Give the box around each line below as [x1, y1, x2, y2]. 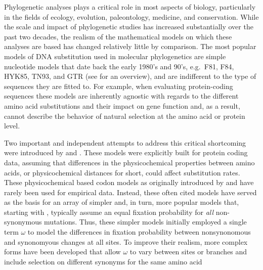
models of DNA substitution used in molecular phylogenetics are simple [4, 51, 226, 61]
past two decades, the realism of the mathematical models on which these [4, 31, 232, 41]
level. [4, 120, 20, 131]
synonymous [4, 216, 42, 227]
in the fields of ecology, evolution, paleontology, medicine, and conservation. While [4, 11, 259, 22]
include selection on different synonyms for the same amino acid [4, 256, 202, 266]
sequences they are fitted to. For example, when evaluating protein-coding [4, 80, 233, 91]
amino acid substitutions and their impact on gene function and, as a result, [4, 100, 240, 111]
